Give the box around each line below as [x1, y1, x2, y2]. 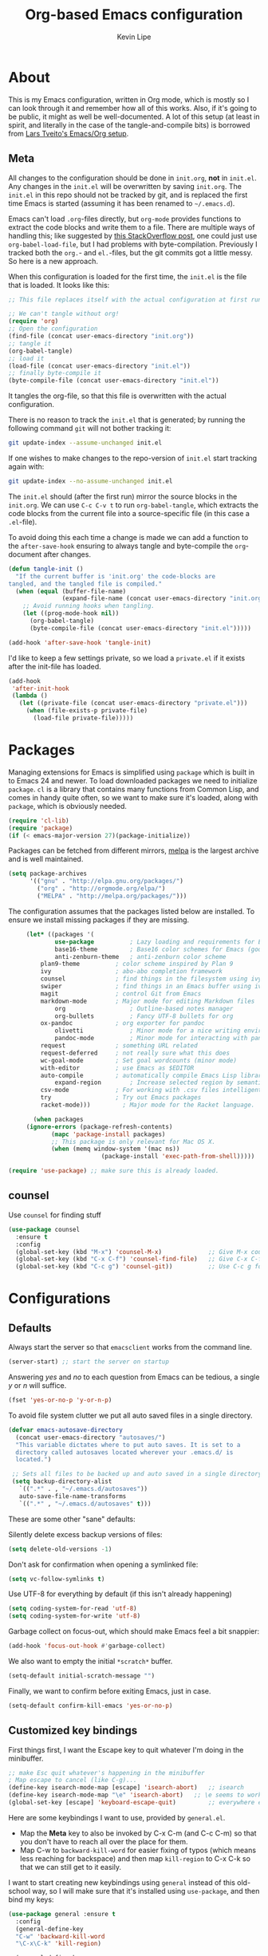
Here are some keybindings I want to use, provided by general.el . [8, 1812, 226, 1822]
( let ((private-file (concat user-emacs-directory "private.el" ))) [18, 700, 248, 708]
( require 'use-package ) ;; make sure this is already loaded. [8, 1167, 219, 1175]
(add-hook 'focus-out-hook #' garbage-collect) [8, 1642, 166, 1650]
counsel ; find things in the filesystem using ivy [40, 975, 262, 983]
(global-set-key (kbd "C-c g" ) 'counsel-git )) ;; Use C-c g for [15, 1263, 266, 1271]
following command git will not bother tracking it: [8, 424, 171, 433]
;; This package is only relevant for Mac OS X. [50, 1138, 216, 1146]
